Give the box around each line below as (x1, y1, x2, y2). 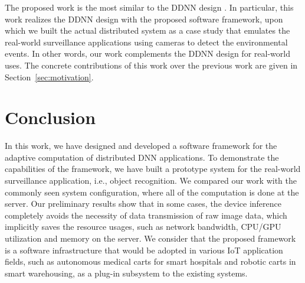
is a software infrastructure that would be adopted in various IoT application (5, 243, 283, 256)
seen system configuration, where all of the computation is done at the (44, 186, 299, 198)
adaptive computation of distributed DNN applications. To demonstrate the (5, 151, 279, 163)
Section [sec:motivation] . (5, 70, 94, 83)
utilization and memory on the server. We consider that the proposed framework (5, 232, 296, 245)
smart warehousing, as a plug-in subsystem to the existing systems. (5, 266, 248, 279)
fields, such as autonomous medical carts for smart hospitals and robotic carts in (5, 255, 296, 268)
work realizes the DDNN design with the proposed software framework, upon (5, 12, 283, 25)
